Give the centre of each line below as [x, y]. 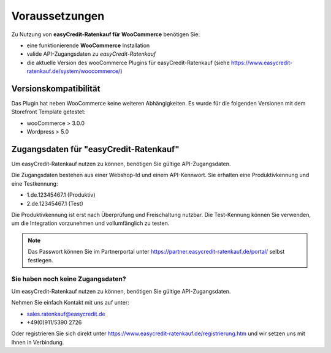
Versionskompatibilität [56, 89]
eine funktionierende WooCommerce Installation [88, 45]
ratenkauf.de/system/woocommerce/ [74, 71]
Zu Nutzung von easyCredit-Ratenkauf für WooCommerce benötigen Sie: [106, 34]
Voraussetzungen [58, 16]
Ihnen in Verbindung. [38, 342]
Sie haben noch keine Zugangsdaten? [69, 279]
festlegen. [40, 260]
